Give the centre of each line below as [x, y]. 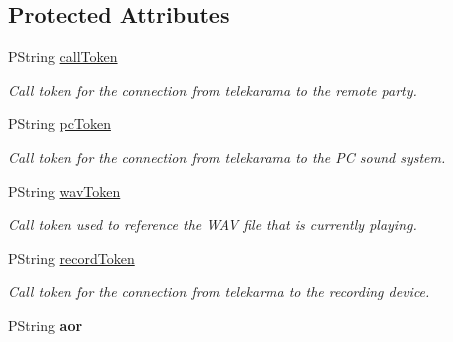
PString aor [45, 324]
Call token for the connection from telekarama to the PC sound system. [227, 156]
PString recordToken [71, 257]
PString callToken [63, 56]
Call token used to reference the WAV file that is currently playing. [212, 224]
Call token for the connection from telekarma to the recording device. [219, 291]
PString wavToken [64, 190]
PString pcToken [59, 123]
